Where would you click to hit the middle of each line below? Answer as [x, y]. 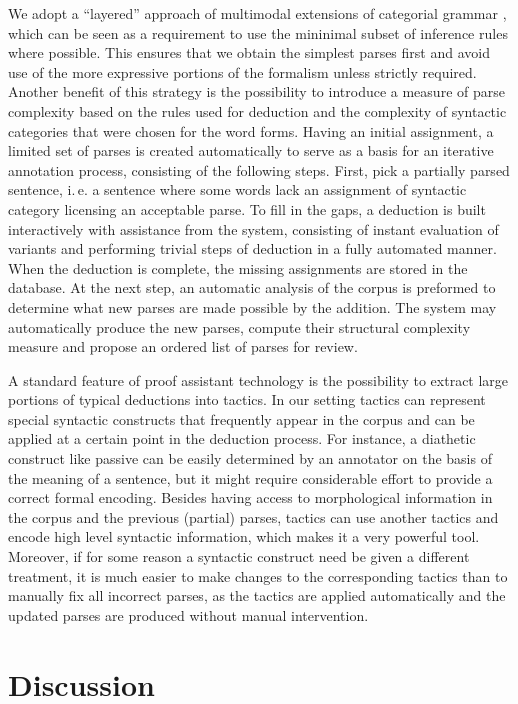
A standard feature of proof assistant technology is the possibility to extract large [258, 379]
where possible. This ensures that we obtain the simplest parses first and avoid [249, 52]
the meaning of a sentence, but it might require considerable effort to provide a [250, 477]
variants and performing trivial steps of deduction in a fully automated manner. [252, 248]
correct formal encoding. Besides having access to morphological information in [250, 497]
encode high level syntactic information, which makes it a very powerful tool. [244, 536]
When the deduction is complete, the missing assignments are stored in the [238, 267]
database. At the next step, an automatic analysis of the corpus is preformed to [252, 287]
